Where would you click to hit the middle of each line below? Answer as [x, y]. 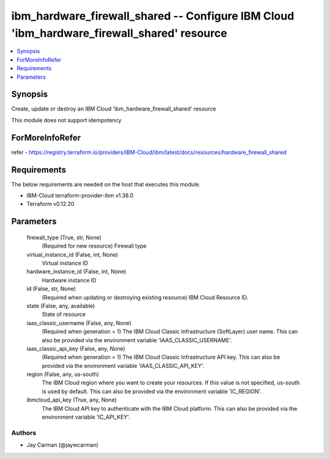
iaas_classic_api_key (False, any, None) [76, 348]
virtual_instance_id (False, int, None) [72, 254]
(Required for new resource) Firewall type [94, 246]
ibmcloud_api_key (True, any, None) [72, 400]
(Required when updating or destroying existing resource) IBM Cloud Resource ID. [145, 297]
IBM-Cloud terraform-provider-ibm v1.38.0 [80, 196]
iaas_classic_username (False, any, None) [79, 323]
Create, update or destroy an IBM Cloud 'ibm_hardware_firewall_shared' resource [114, 109]
